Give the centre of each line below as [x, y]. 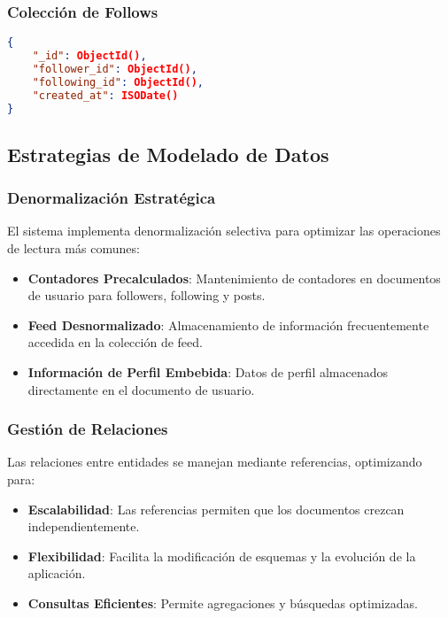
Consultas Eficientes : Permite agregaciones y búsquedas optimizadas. [223, 603]
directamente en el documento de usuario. [141, 389]
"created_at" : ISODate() [105, 95]
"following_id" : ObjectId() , [118, 82]
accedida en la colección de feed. [115, 342]
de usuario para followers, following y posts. [147, 295]
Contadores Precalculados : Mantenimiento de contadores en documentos [234, 278]
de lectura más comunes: [73, 248]
